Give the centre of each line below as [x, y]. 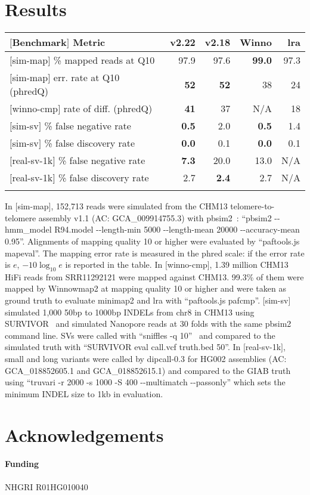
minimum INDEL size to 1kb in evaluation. [84, 393]
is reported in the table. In [114, 264]
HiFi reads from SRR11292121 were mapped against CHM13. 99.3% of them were [154, 276]
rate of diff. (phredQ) [108, 109]
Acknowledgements [84, 434]
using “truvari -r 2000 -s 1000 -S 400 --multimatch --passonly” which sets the [145, 382]
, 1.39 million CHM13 [249, 264]
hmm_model [28, 229]
